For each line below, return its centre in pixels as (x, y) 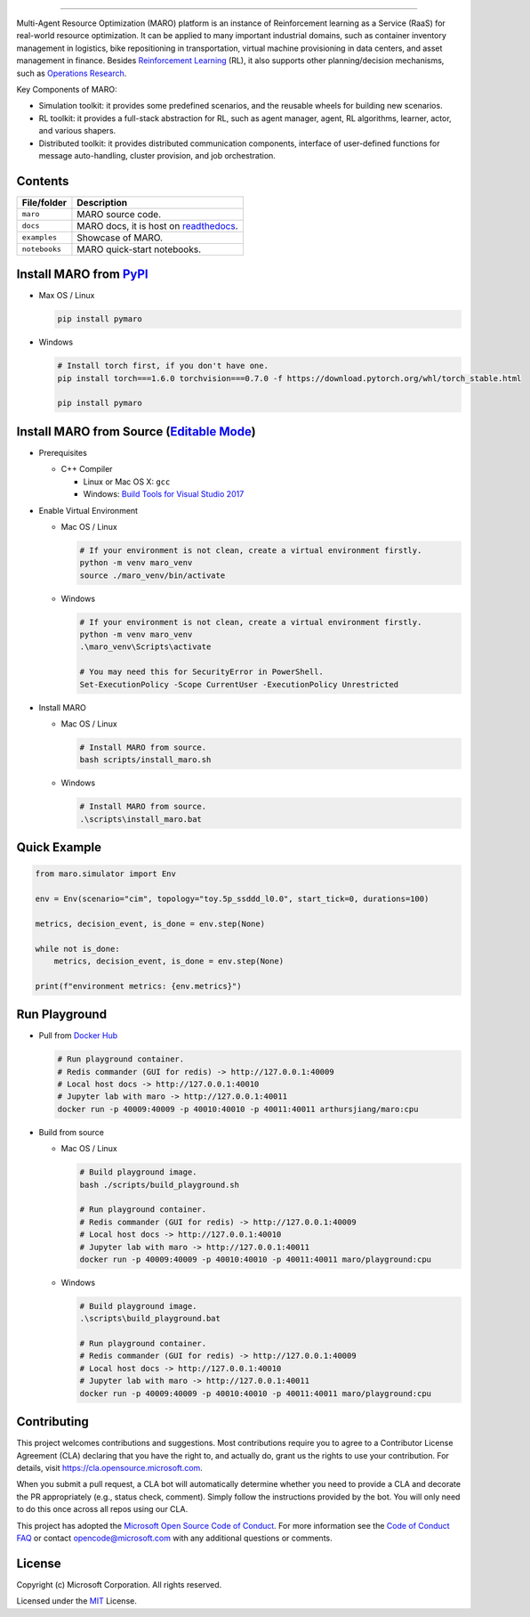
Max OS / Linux (67, 296)
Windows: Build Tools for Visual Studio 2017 (164, 494)
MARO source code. (119, 214)
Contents (43, 181)
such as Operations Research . (72, 73)
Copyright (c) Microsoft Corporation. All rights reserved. (119, 1584)
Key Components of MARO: (67, 89)
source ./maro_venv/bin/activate (153, 575)
